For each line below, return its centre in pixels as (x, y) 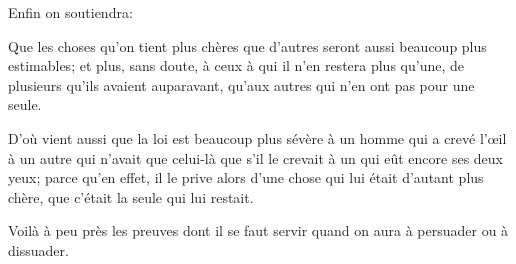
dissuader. (38, 249)
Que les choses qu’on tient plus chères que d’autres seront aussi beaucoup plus (247, 45)
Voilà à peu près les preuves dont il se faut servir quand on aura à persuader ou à (258, 230)
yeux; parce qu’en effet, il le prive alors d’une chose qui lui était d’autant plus (246, 177)
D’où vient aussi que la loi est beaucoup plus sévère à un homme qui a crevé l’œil (257, 137)
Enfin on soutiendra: (70, 12)
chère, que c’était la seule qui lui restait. (131, 196)
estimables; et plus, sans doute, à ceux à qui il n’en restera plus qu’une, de (236, 65)
